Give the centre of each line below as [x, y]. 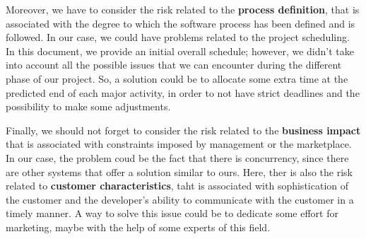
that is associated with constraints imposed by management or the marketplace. [179, 144]
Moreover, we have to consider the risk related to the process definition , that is [183, 9]
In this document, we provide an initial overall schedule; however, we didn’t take [180, 51]
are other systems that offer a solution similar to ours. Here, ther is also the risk [179, 171]
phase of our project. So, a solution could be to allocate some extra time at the [177, 78]
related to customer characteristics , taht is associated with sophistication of [177, 186]
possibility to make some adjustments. [88, 106]
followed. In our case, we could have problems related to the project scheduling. [178, 37]
